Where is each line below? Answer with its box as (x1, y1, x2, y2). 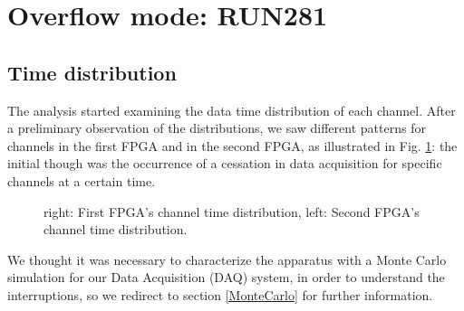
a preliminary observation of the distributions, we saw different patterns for (7, 118, 426, 137)
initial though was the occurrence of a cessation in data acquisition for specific (7, 154, 442, 173)
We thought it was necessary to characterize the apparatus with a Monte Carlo (7, 250, 447, 269)
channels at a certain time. (7, 171, 156, 190)
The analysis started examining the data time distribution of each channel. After (7, 100, 456, 119)
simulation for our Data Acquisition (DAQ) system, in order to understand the (7, 268, 445, 287)
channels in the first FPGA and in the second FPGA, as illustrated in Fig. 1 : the (7, 136, 458, 155)
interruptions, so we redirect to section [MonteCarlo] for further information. (7, 285, 433, 304)
